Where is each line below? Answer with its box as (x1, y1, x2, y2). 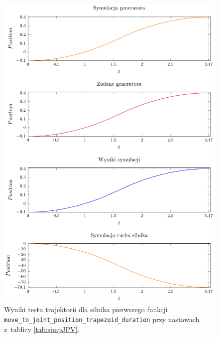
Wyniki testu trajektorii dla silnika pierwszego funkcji (4, 304, 168, 315)
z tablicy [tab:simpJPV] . (4, 324, 80, 334)
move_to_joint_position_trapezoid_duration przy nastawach (4, 314, 200, 325)
